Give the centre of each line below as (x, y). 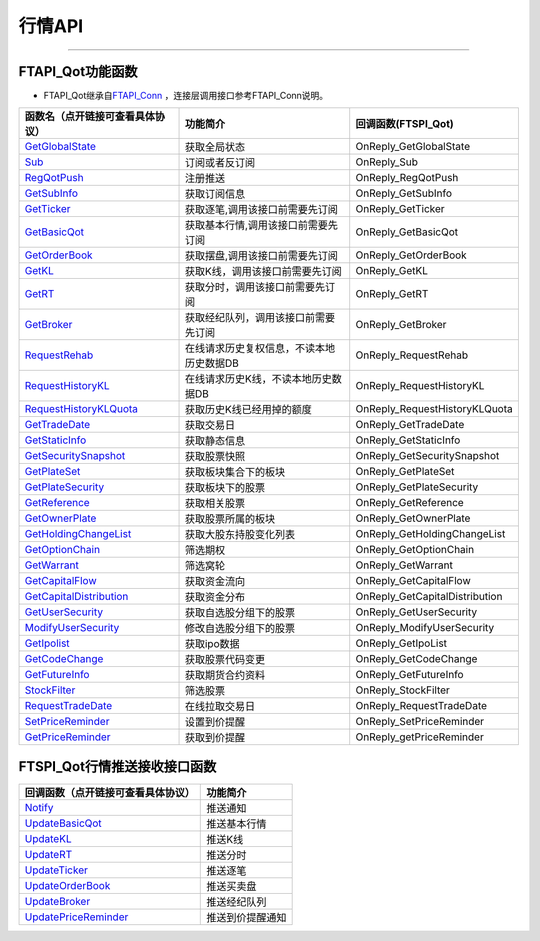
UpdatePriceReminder (76, 917)
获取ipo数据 (212, 644)
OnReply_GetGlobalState (412, 147)
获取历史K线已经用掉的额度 (248, 410)
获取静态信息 (214, 441)
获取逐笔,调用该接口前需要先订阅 (261, 210)
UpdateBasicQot (63, 823)
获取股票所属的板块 (229, 519)
